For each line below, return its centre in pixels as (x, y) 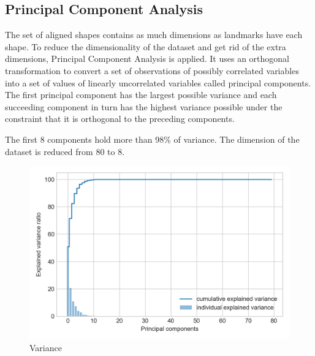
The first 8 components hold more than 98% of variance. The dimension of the (152, 139)
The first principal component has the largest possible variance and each (141, 95)
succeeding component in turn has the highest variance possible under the (144, 106)
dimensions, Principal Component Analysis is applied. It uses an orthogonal (147, 59)
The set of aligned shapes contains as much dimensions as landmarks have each (154, 35)
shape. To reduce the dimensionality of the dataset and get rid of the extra (146, 46)
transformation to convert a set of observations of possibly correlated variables (152, 70)
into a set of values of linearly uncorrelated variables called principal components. (158, 82)
